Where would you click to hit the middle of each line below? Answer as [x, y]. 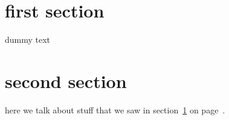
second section [66, 81]
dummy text [28, 39]
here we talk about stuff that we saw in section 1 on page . [115, 109]
